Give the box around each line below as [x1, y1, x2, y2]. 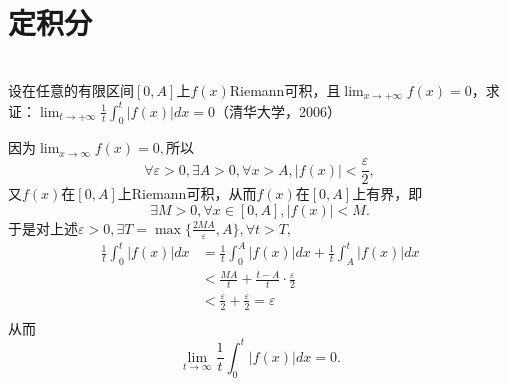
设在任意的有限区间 [8, 79, 134, 100]
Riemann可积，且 [229, 79, 341, 100]
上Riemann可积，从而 [117, 183, 257, 204]
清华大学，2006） [228, 100, 341, 121]
